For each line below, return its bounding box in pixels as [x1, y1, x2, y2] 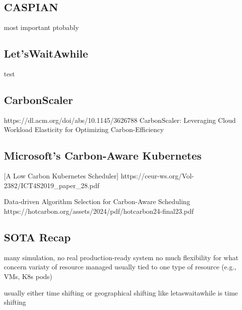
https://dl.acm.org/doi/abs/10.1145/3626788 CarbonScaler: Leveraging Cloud [4, 115, 236, 125]
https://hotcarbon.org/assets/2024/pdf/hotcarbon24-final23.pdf [4, 206, 194, 216]
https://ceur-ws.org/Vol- [121, 171, 194, 181]
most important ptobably [4, 22, 79, 32]
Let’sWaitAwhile [4, 46, 88, 61]
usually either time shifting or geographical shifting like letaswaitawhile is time [4, 287, 238, 297]
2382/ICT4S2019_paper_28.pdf [4, 180, 99, 190]
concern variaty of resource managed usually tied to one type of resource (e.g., [4, 262, 237, 272]
